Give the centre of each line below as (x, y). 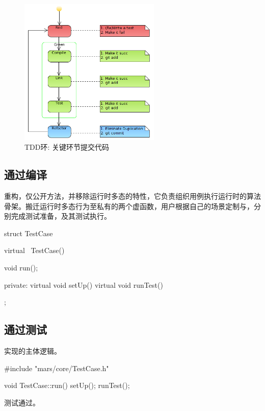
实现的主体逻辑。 (33, 351)
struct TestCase (29, 233)
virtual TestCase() (34, 250)
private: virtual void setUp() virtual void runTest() (84, 284)
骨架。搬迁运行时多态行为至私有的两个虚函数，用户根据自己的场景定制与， (129, 206)
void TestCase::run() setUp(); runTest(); (67, 385)
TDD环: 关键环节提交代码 (67, 147)
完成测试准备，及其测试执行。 (61, 216)
